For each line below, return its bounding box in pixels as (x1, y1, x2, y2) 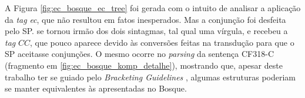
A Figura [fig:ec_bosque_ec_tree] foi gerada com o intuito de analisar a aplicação (5, 2, 301, 13)
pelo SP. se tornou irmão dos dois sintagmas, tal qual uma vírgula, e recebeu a (5, 25, 288, 37)
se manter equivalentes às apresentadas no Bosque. (5, 82, 187, 94)
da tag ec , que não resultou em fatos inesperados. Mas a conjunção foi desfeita (5, 13, 286, 25)
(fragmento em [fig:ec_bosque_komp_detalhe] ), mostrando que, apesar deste (5, 59, 283, 71)
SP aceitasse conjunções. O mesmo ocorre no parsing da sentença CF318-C (5, 48, 274, 60)
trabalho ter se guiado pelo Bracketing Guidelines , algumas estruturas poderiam (5, 70, 296, 83)
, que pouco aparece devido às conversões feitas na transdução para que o (29, 36, 294, 48)
